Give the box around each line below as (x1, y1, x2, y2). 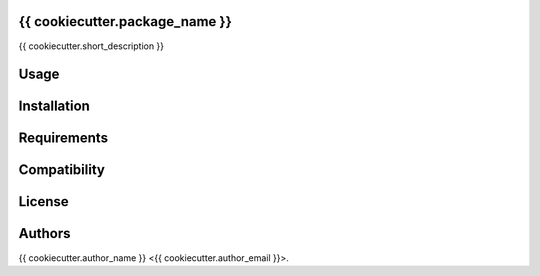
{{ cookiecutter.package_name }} (18, 13, 232, 30)
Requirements (18, 130, 109, 147)
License (18, 193, 69, 210)
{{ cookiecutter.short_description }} (18, 40, 165, 52)
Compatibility (18, 161, 105, 179)
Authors (18, 225, 71, 242)
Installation (18, 98, 90, 115)
